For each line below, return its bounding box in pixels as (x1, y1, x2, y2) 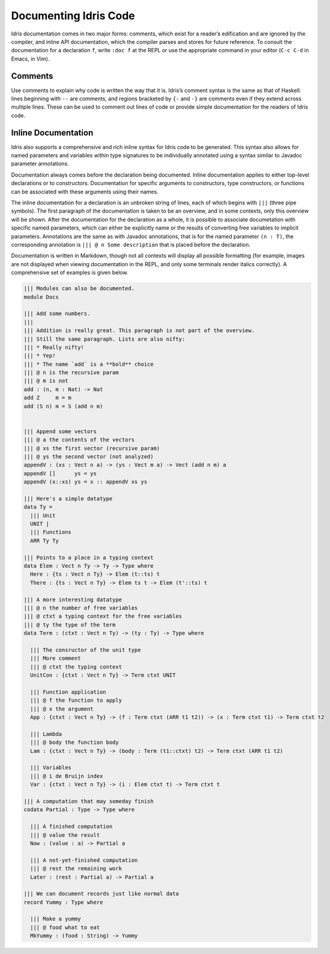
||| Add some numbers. (23, 310, 91, 317)
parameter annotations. (11, 160, 69, 168)
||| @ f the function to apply (30, 697, 122, 704)
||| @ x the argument (30, 705, 94, 712)
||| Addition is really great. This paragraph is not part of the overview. (23, 327, 255, 334)
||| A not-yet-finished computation (30, 857, 138, 863)
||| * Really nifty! (23, 344, 84, 351)
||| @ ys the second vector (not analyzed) (23, 453, 154, 460)
